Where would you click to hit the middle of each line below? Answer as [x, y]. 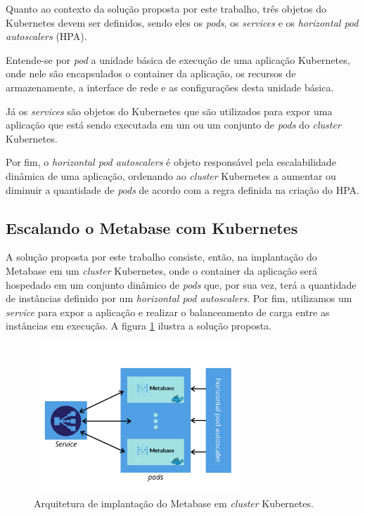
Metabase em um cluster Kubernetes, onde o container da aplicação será [162, 270]
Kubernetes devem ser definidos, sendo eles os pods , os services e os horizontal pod [182, 22]
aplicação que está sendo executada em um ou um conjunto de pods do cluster [173, 125]
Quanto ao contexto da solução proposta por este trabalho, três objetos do [166, 8]
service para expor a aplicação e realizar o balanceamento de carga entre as [168, 312]
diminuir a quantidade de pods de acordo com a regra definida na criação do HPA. [182, 189]
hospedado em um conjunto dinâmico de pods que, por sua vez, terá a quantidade [181, 284]
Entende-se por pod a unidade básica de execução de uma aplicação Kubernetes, [178, 59]
